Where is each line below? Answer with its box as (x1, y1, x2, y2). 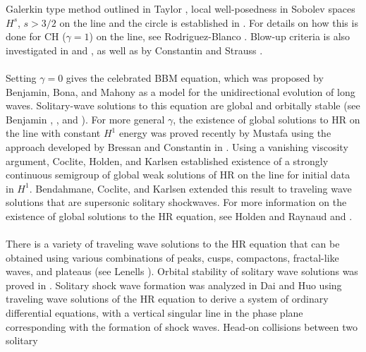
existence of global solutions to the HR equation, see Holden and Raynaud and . (6, 208, 353, 223)
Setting (6, 70, 37, 85)
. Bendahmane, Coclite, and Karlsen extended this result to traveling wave (29, 181, 352, 195)
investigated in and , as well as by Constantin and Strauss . (6, 42, 263, 57)
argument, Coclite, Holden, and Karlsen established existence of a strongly (6, 153, 329, 168)
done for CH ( (6, 29, 66, 44)
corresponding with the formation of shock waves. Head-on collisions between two (6, 319, 358, 334)
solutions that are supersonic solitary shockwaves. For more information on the (6, 195, 347, 210)
